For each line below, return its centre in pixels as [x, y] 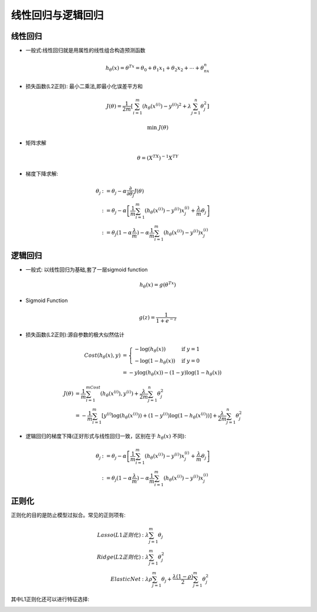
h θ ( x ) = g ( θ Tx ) [158, 285]
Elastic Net [126, 579]
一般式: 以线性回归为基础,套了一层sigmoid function [87, 269]
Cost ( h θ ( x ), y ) [102, 356]
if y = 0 [190, 361]
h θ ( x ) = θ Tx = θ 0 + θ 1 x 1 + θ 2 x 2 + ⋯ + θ [155, 68]
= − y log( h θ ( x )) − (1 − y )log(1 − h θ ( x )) [172, 373]
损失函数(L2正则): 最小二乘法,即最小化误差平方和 [84, 86]
